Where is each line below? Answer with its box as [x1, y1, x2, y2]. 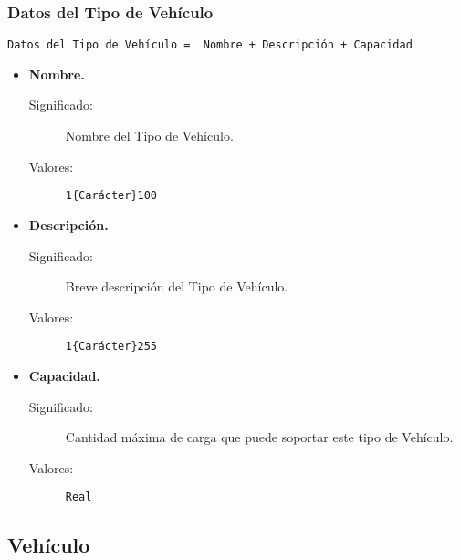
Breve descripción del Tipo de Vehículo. [65, 277, 288, 296]
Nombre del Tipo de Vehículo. [65, 126, 234, 145]
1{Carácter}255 [65, 340, 158, 354]
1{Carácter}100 [65, 189, 158, 203]
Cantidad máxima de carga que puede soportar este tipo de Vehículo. [65, 428, 454, 447]
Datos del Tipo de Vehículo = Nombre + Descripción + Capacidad [7, 38, 413, 52]
